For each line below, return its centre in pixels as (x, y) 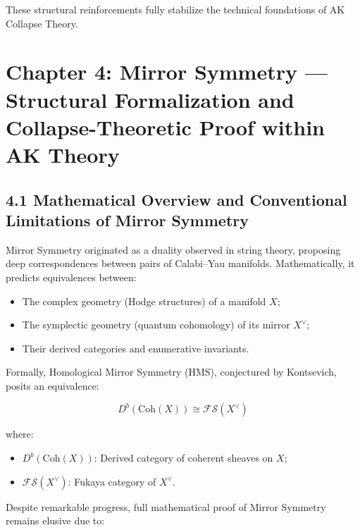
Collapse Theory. (42, 23)
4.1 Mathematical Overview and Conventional (176, 199)
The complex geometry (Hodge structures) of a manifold (144, 301)
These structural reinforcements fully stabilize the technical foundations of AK (175, 9)
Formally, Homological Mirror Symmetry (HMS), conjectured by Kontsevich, (171, 372)
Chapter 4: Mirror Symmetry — (167, 72)
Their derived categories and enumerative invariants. (136, 348)
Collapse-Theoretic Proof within (165, 127)
